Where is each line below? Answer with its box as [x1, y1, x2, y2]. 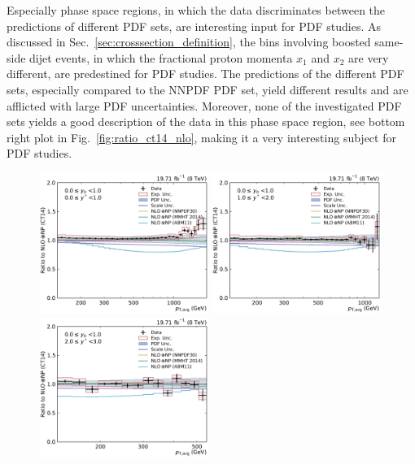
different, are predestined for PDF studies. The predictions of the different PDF [7, 65, 404, 82]
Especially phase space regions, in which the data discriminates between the [7, 2, 386, 18]
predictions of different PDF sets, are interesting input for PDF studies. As [7, 17, 382, 34]
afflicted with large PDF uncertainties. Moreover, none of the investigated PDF [7, 97, 402, 114]
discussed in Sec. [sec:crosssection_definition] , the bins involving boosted [7, 33, 371, 50]
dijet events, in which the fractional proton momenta [29, 49, 293, 66]
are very [348, 49, 389, 66]
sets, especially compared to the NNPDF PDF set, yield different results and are [7, 80, 408, 98]
